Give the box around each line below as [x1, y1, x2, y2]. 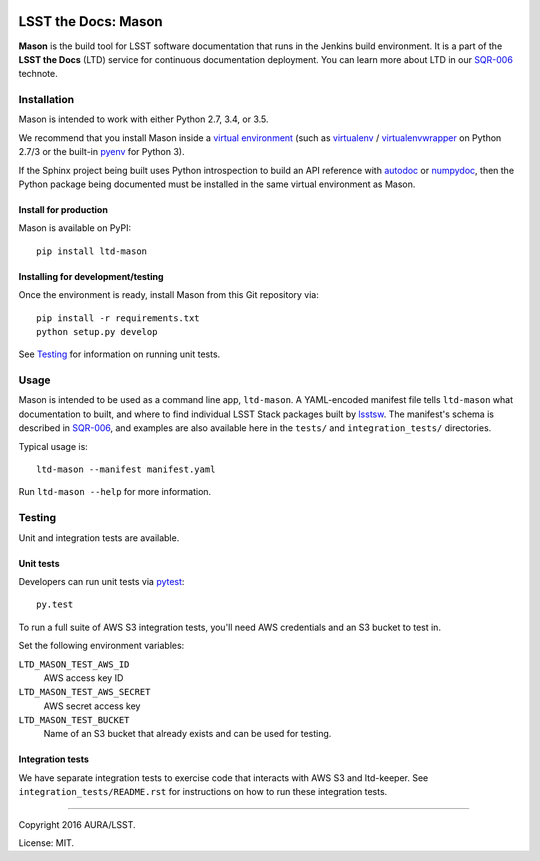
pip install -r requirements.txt [36, 312, 200, 324]
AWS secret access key [43, 700, 141, 712]
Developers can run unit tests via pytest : [18, 575, 185, 587]
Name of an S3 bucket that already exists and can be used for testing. [43, 728, 332, 740]
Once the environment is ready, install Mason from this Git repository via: [18, 289, 319, 301]
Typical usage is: [18, 440, 89, 452]
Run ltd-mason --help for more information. [18, 486, 212, 498]
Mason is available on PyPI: [18, 222, 132, 234]
